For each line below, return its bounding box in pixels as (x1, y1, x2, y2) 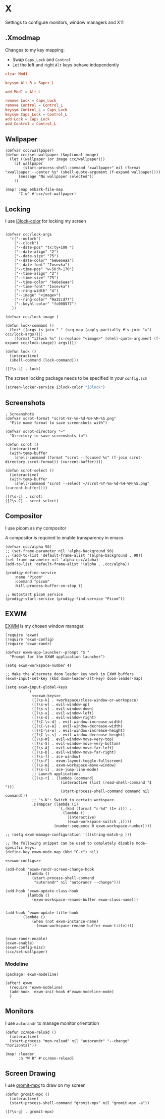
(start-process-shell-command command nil (60, 789, 150, 794)
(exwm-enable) (5, 941, 35, 945)
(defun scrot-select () (5, 468, 55, 473)
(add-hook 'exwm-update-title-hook (5, 910, 79, 915)
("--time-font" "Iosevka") (14, 284, 70, 289)
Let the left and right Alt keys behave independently (12, 61, 119, 67)
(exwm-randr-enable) (5, 936, 48, 941)
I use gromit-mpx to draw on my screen (5, 1082, 86, 1088)
